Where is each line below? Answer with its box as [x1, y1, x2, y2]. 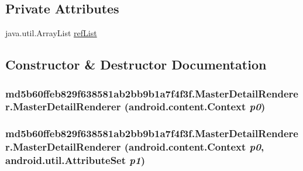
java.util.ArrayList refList [5, 27, 97, 39]
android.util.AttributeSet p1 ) [5, 153, 145, 167]
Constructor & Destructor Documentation [5, 55, 267, 74]
